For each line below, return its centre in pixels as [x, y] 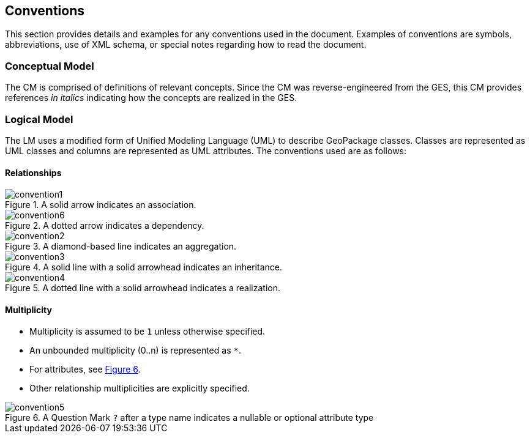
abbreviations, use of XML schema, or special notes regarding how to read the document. [186, 45]
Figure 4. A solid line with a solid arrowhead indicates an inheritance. [144, 267]
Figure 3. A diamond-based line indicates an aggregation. [121, 247]
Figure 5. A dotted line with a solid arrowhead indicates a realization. [143, 288]
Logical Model [39, 119]
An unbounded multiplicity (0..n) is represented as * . [135, 351]
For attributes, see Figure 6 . [85, 369]
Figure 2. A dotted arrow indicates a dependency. [105, 226]
